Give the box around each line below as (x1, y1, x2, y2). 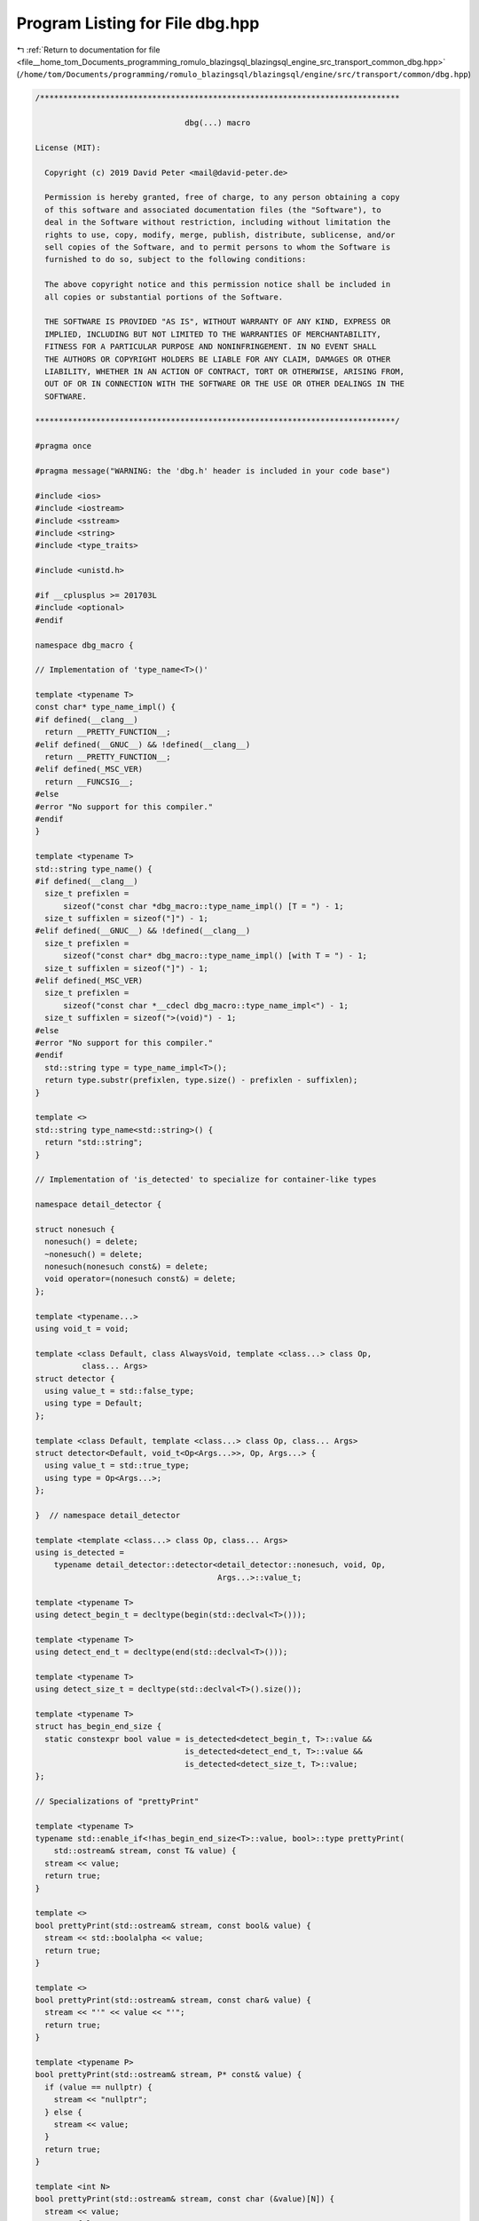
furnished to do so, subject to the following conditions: (44, 254, 307, 265)
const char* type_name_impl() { (35, 702, 177, 712)
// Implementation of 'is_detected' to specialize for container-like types (35, 1174, 377, 1185)
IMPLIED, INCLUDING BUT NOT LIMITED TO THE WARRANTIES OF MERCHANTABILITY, (44, 329, 381, 339)
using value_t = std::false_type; (44, 1386, 195, 1396)
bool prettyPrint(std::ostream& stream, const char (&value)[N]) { (35, 2194, 335, 2204)
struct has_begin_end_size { (35, 1722, 162, 1731)
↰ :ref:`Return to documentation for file (16, 44, 161, 55)
